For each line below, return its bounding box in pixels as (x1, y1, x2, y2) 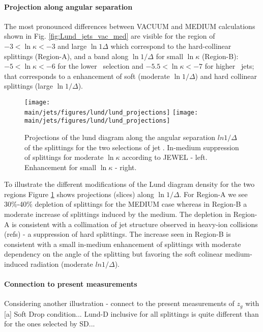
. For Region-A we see (179, 188, 248, 199)
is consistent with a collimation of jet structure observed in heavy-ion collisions (12, 218, 258, 229)
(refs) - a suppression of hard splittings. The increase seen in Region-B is (4, 229, 231, 239)
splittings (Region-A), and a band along (4, 50, 129, 61)
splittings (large (4, 80, 53, 91)
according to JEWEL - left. (122, 152, 208, 162)
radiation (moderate (31, 259, 93, 269)
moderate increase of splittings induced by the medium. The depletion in (4, 209, 231, 219)
